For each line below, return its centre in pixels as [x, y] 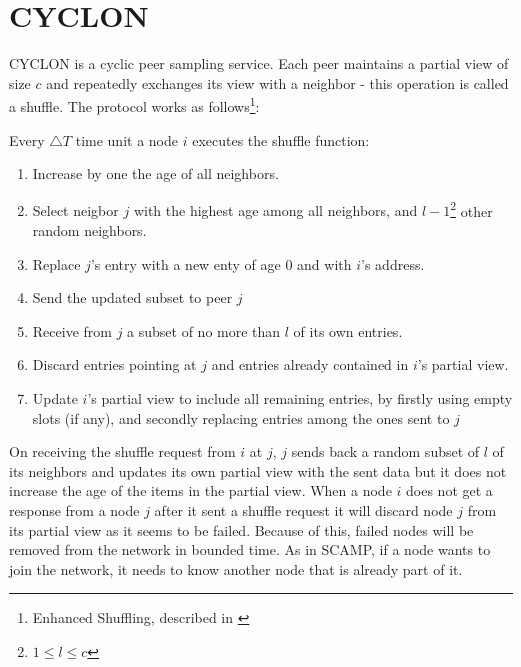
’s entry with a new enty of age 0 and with [221, 263]
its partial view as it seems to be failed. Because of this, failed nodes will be [241, 529]
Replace [56, 263]
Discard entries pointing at [114, 364]
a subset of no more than [204, 330]
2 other [471, 209]
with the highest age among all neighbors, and [275, 210]
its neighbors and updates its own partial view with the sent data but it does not [258, 470]
